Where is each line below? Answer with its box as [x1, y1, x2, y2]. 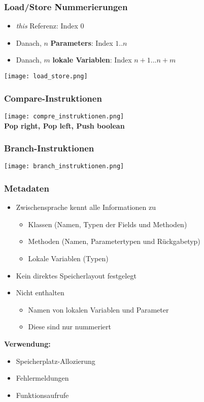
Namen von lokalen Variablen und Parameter [28, 304, 169, 315]
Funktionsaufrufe [16, 389, 69, 400]
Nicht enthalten [16, 287, 64, 298]
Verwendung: [4, 338, 51, 349]
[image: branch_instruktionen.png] [4, 163, 124, 170]
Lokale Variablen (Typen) [28, 253, 109, 263]
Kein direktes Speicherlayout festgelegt [16, 270, 137, 281]
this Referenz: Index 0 [16, 20, 84, 31]
